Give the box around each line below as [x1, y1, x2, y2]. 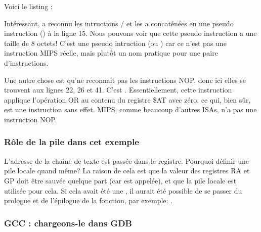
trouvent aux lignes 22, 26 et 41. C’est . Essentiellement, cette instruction [4, 84, 232, 95]
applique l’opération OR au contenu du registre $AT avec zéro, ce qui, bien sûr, [4, 94, 251, 105]
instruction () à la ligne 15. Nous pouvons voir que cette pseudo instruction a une [4, 28, 257, 38]
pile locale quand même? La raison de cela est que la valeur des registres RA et [4, 165, 250, 176]
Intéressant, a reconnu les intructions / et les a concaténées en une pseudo [4, 18, 234, 28]
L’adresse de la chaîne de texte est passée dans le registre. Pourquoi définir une [4, 155, 249, 166]
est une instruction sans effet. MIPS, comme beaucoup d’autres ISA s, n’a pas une [4, 104, 257, 115]
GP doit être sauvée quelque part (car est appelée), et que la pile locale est [4, 175, 237, 185]
